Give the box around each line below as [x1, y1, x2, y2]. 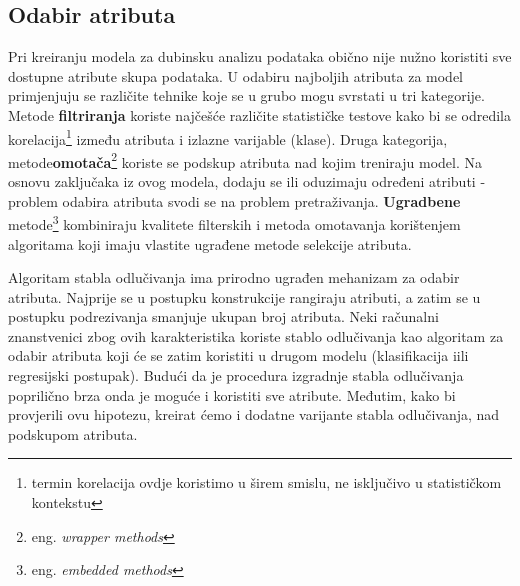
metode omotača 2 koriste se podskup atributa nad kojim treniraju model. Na [8, 148, 482, 172]
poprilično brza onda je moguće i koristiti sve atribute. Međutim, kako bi [8, 384, 456, 405]
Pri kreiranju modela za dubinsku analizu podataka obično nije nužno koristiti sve [8, 46, 512, 67]
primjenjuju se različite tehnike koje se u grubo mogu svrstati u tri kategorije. [8, 85, 485, 106]
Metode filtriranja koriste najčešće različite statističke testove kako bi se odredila [8, 104, 511, 125]
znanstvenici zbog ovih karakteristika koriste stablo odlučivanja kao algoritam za [8, 325, 504, 346]
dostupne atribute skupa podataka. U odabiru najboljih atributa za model [8, 65, 463, 86]
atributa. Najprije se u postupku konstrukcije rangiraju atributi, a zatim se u [8, 286, 481, 307]
